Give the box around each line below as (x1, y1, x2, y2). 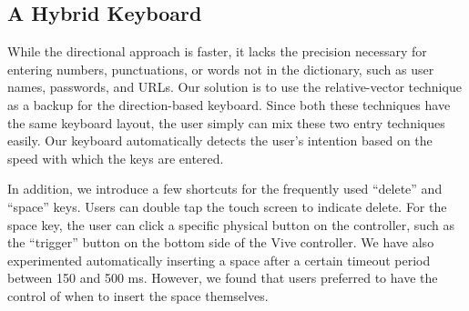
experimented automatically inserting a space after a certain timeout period (7, 250, 431, 269)
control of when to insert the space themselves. (7, 286, 269, 305)
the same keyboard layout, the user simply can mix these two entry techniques (7, 113, 445, 132)
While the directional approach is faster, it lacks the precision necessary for (7, 42, 427, 61)
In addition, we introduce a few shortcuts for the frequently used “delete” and (7, 179, 443, 198)
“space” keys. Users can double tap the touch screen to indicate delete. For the (7, 196, 447, 216)
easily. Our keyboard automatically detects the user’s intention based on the (7, 131, 433, 150)
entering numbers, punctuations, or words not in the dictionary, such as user (7, 59, 434, 78)
